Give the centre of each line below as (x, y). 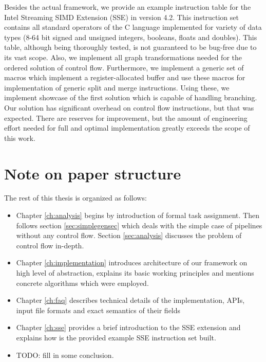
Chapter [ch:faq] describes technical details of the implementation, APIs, (130, 300)
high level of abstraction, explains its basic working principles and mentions (135, 273)
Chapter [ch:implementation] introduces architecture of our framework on (132, 263)
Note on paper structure (93, 173)
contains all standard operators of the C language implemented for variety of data (133, 27)
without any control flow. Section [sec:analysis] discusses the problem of (129, 235)
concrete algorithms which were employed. (82, 283)
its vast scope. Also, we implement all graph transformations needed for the (123, 57)
